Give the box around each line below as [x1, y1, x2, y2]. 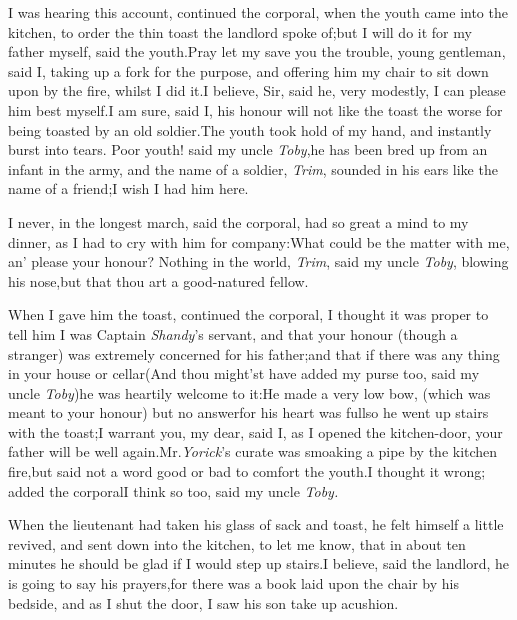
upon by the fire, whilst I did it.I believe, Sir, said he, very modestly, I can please [8, 80, 506, 101]
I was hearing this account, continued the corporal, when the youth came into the [8, 2, 508, 22]
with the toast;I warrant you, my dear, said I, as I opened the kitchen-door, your [8, 421, 503, 442]
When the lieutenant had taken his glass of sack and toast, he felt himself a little [8, 514, 504, 535]
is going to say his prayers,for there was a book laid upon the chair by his [8, 573, 459, 594]
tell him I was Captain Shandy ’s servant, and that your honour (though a [8, 323, 458, 344]
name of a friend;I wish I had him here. [8, 178, 249, 199]
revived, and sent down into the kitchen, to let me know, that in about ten [8, 533, 466, 554]
